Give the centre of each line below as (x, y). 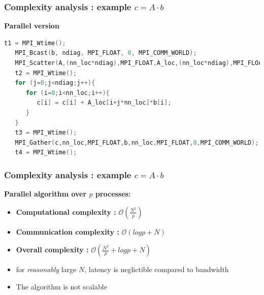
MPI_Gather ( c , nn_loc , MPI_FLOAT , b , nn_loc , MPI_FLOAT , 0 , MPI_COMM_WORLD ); (137, 142)
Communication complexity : (68, 231)
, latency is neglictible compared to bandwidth (157, 269)
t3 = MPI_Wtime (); (46, 133)
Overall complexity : (52, 250)
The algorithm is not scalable (61, 286)
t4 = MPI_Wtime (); (46, 153)
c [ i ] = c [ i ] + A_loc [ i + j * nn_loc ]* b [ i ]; (104, 103)
